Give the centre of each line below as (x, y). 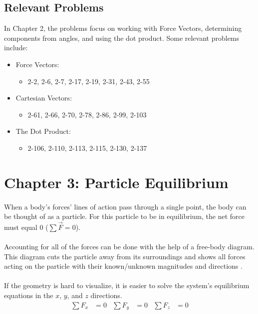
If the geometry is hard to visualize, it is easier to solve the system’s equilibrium (127, 285)
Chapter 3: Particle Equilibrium (116, 182)
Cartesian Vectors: (44, 98)
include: (16, 48)
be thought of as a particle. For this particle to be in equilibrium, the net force (125, 216)
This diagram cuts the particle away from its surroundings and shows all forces (125, 256)
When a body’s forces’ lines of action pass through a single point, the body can (125, 206)
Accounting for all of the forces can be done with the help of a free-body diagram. (129, 247)
